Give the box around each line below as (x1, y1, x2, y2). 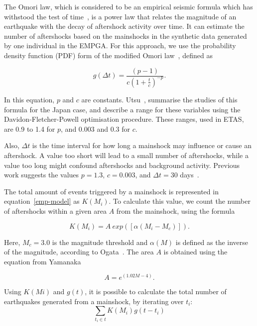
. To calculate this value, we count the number (109, 196, 251, 206)
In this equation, (4, 94, 55, 104)
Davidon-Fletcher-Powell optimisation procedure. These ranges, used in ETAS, (4, 114, 244, 124)
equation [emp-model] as (4, 196, 80, 206)
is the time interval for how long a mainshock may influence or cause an (32, 140, 252, 151)
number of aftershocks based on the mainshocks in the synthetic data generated (4, 30, 247, 41)
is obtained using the (163, 246, 228, 257)
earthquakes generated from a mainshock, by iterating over (4, 296, 184, 306)
